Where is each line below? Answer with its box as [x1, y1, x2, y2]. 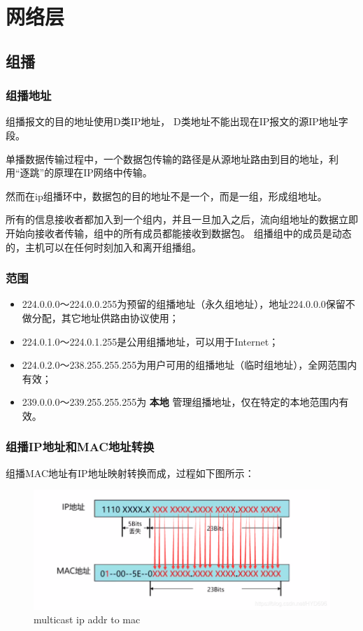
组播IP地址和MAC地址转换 [6, 438, 155, 455]
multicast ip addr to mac [34, 612, 141, 627]
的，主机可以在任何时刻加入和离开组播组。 [6, 239, 201, 254]
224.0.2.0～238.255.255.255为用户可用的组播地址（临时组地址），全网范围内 [22, 357, 357, 372]
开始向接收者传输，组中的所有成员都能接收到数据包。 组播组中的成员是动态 [6, 225, 352, 240]
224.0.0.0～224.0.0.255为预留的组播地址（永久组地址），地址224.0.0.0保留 [22, 297, 346, 311]
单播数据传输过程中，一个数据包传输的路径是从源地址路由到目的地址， [6, 151, 329, 166]
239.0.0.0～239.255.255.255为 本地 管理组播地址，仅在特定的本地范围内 [22, 395, 339, 409]
